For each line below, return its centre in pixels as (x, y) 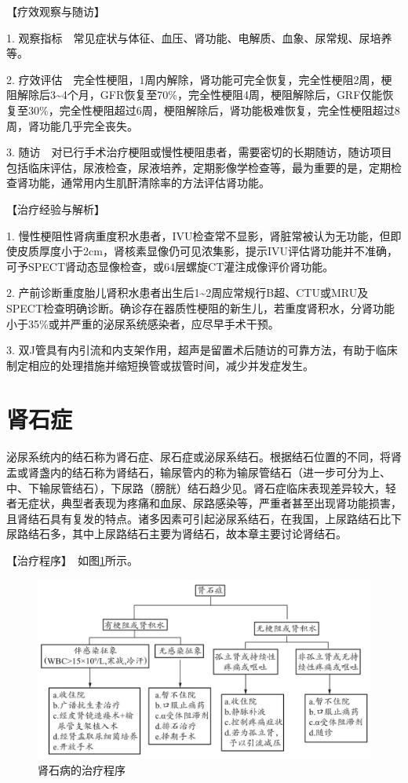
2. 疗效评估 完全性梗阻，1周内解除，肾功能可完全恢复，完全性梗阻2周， (194, 79)
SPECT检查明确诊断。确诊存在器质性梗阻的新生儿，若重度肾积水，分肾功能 (201, 307)
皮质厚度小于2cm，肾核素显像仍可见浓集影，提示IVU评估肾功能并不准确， (207, 251)
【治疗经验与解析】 (56, 209)
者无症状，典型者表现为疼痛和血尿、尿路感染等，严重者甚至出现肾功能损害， (204, 503)
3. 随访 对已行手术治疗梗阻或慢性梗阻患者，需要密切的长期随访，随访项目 (199, 152)
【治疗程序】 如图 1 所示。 (72, 560)
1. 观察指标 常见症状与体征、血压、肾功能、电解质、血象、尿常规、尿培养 (199, 37)
